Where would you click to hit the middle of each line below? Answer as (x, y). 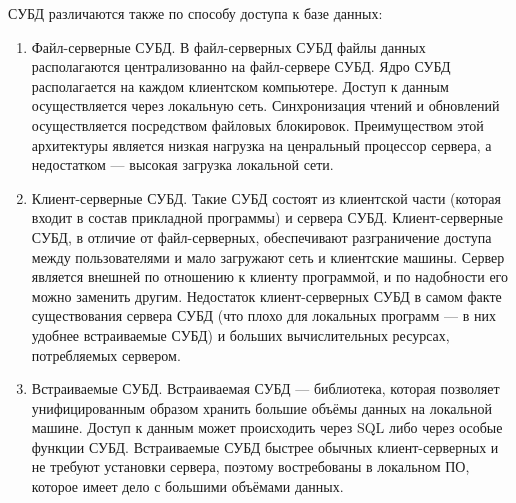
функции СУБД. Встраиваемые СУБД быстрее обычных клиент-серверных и (265, 446)
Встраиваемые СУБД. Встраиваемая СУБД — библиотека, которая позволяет (265, 388)
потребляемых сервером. (106, 354)
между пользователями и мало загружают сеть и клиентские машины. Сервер (268, 256)
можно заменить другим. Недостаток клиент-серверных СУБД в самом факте (266, 295)
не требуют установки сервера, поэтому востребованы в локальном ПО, (250, 466)
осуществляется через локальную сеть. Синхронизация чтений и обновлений (265, 105)
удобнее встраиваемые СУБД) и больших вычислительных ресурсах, (240, 334)
